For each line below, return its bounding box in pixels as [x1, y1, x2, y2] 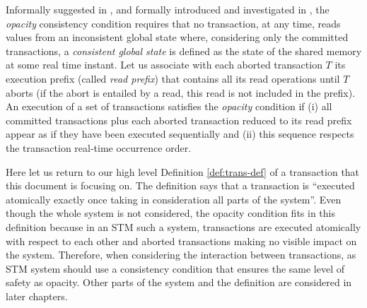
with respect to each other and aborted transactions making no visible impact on [6, 233, 357, 248]
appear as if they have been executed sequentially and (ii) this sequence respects [6, 126, 354, 141]
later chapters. [6, 288, 68, 303]
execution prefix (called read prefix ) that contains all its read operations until [6, 71, 340, 85]
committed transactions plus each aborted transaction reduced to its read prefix [6, 112, 352, 127]
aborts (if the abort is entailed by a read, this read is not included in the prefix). [6, 85, 356, 100]
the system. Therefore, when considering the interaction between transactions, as [6, 247, 356, 262]
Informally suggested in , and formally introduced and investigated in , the [6, 2, 330, 16]
